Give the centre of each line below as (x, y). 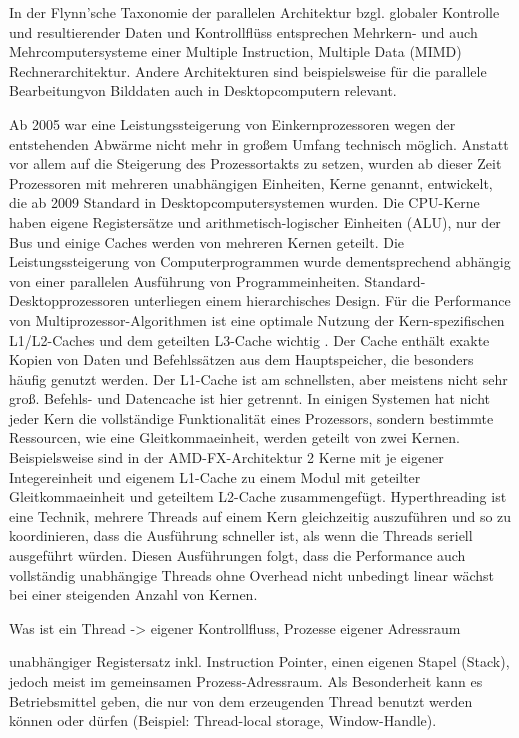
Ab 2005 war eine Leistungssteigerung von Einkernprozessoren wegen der (232, 123)
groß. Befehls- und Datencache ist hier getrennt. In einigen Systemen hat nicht (249, 398)
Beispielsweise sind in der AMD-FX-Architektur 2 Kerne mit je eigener (226, 457)
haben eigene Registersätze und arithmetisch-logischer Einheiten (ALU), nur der (255, 221)
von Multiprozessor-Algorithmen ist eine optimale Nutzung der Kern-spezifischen (257, 319)
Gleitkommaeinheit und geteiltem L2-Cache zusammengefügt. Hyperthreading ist (258, 496)
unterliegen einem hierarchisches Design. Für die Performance (322, 300)
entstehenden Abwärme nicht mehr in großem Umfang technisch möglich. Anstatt (259, 143)
